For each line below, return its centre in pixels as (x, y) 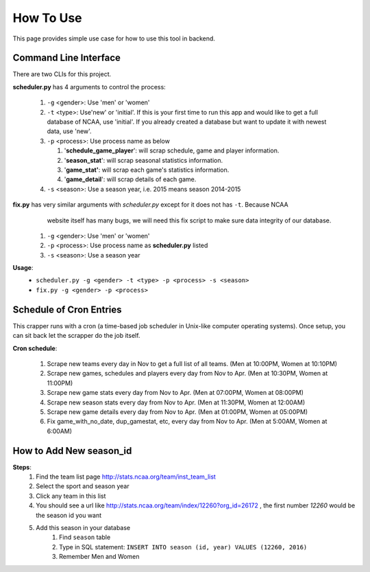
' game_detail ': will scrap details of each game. (130, 179)
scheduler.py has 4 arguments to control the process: (89, 87)
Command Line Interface (67, 58)
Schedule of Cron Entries (67, 309)
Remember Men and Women (99, 557)
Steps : (22, 467)
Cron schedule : (35, 348)
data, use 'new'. (69, 131)
